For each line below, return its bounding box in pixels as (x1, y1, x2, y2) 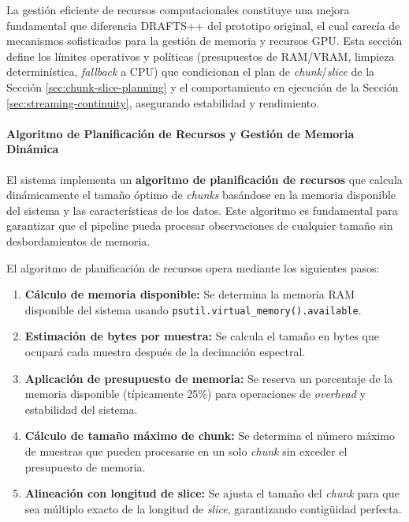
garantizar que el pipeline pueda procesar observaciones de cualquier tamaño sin (6, 217, 393, 234)
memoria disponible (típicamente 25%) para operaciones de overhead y (24, 385, 366, 402)
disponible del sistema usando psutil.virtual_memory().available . (24, 301, 362, 317)
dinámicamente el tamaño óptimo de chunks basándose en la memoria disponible (6, 186, 396, 203)
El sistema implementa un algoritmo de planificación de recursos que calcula (6, 171, 403, 187)
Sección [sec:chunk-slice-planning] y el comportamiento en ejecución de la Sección (6, 78, 399, 95)
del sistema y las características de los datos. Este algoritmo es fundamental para (6, 201, 398, 218)
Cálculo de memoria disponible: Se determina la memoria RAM (24, 286, 355, 302)
